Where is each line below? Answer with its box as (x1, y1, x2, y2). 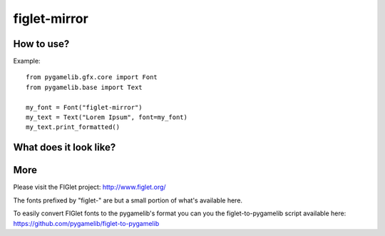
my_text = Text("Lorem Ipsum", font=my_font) (26, 113, 188, 121)
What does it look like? (13, 141, 116, 153)
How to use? (13, 38, 70, 50)
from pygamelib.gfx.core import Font (26, 73, 158, 81)
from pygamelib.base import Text (26, 83, 143, 91)
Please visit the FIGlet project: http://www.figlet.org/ (13, 183, 167, 192)
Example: (13, 57, 41, 66)
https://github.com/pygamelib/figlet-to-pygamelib (13, 219, 160, 227)
